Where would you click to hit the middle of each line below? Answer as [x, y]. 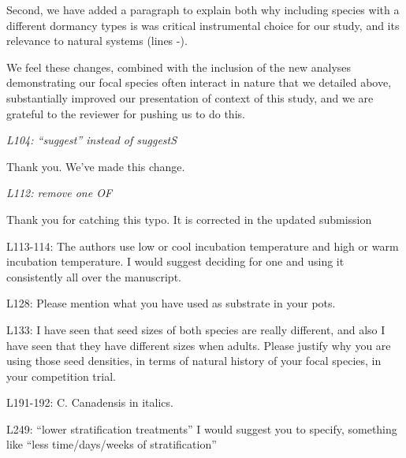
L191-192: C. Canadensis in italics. [90, 402]
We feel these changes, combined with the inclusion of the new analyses [179, 67]
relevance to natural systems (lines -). [97, 41]
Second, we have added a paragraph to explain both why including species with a [203, 9]
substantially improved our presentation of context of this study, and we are [190, 97]
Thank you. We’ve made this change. [96, 166]
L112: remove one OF [60, 193]
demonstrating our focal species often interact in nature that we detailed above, [199, 82]
